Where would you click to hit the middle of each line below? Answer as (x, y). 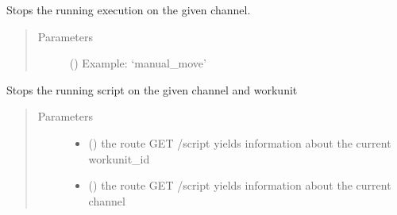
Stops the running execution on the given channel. (129, 10)
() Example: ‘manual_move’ (138, 63)
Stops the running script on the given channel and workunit (152, 89)
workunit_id (119, 158)
